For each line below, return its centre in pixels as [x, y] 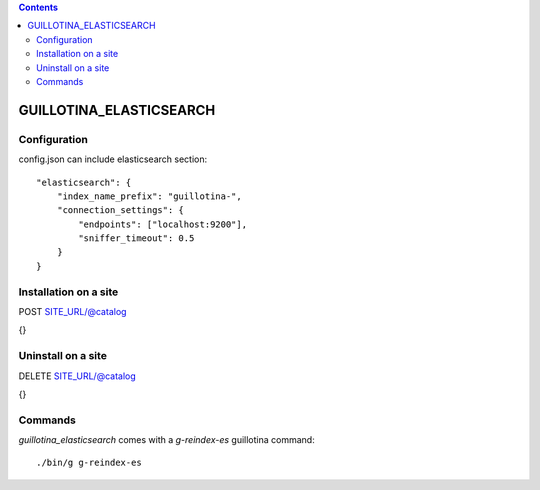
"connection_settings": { [120, 210]
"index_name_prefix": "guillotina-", [149, 196]
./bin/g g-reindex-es [89, 463]
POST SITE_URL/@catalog [72, 311]
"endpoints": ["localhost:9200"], [163, 224]
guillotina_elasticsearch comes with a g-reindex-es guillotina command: [166, 440]
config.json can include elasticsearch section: [113, 159]
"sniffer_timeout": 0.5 [136, 238]
